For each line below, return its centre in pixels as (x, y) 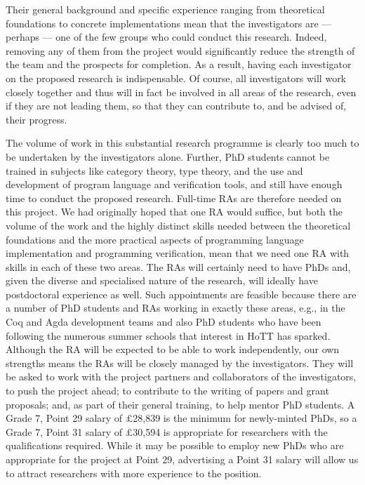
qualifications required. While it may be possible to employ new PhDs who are (175, 445)
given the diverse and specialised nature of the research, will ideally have (162, 280)
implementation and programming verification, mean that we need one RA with (178, 253)
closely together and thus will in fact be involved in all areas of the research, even (181, 92)
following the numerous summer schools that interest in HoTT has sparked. (168, 335)
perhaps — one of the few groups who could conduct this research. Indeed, (166, 37)
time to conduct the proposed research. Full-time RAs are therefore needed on (174, 198)
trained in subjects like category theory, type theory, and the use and (154, 170)
